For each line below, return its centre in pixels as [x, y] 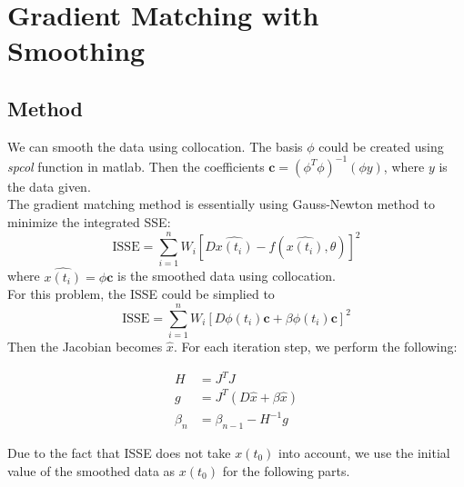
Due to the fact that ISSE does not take [119, 452]
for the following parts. [286, 470]
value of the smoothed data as [91, 470]
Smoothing [76, 50]
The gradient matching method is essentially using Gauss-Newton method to [221, 204]
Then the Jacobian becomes [85, 346]
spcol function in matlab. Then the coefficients [136, 166]
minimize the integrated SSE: [89, 222]
